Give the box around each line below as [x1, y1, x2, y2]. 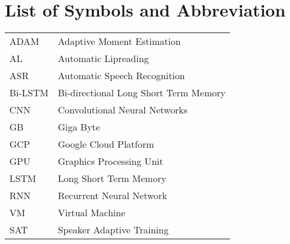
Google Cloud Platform [58, 137, 154, 151]
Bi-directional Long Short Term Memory [58, 86, 226, 100]
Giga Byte [58, 120, 100, 134]
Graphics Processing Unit [58, 154, 163, 168]
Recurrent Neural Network [58, 188, 167, 203]
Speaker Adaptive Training [58, 223, 169, 237]
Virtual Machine [58, 206, 126, 220]
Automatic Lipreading [58, 51, 149, 66]
